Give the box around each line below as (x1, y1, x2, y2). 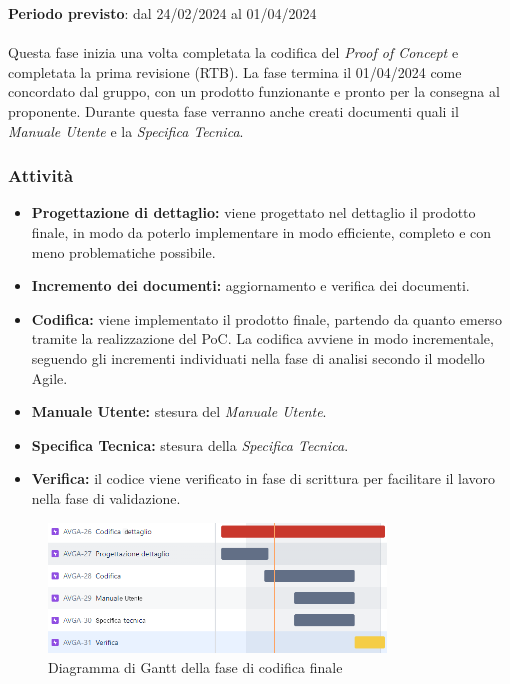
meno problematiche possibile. (31, 241, 216, 262)
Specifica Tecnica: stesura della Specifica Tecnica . (31, 434, 349, 455)
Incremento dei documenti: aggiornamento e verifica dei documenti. (31, 275, 470, 296)
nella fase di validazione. (31, 487, 181, 508)
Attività (8, 163, 74, 188)
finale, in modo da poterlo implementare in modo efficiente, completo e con (31, 221, 492, 242)
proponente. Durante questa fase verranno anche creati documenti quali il (8, 100, 459, 121)
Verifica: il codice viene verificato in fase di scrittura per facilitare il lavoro (31, 468, 496, 489)
